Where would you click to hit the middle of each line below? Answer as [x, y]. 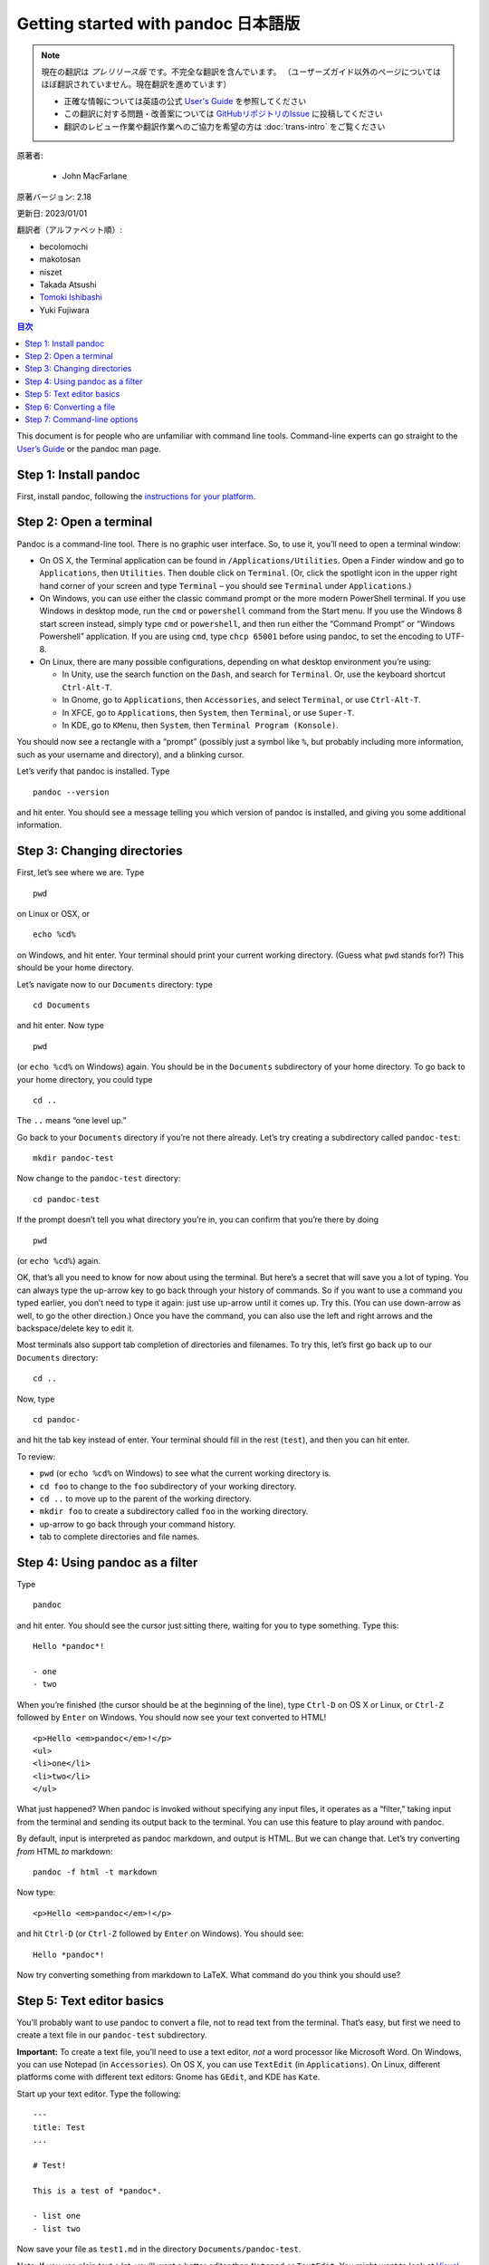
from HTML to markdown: [65, 1851]
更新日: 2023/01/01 [52, 214]
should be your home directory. [76, 968]
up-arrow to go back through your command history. [138, 1524]
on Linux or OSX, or [53, 914]
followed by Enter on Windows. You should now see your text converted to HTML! [172, 1718]
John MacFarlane [95, 176]
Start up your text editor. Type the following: [99, 2094]
